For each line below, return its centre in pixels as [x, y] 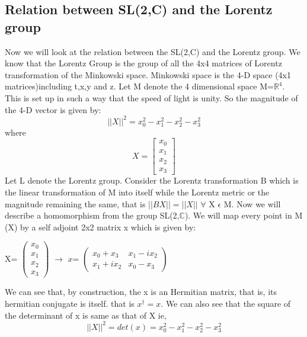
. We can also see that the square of [226, 303]
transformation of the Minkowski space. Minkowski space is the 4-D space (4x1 [148, 74]
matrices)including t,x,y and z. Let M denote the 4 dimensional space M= [139, 86]
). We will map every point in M [244, 215]
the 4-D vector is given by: [53, 109]
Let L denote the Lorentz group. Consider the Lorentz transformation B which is [152, 180]
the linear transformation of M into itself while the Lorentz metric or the [137, 192]
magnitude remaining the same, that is [75, 203]
